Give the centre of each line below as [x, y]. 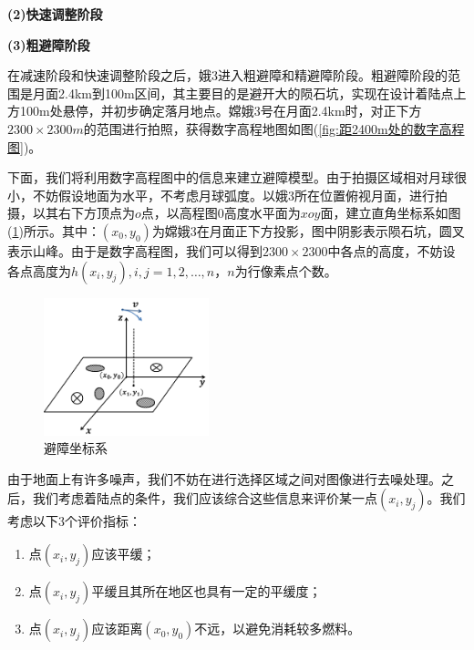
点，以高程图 [179, 213]
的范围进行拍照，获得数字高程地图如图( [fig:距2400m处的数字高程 [274, 128]
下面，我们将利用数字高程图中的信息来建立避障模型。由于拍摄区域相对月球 [231, 177]
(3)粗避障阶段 [49, 44]
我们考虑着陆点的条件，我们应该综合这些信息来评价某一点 [205, 498]
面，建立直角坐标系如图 [391, 213]
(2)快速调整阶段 [55, 14]
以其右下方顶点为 [83, 213]
